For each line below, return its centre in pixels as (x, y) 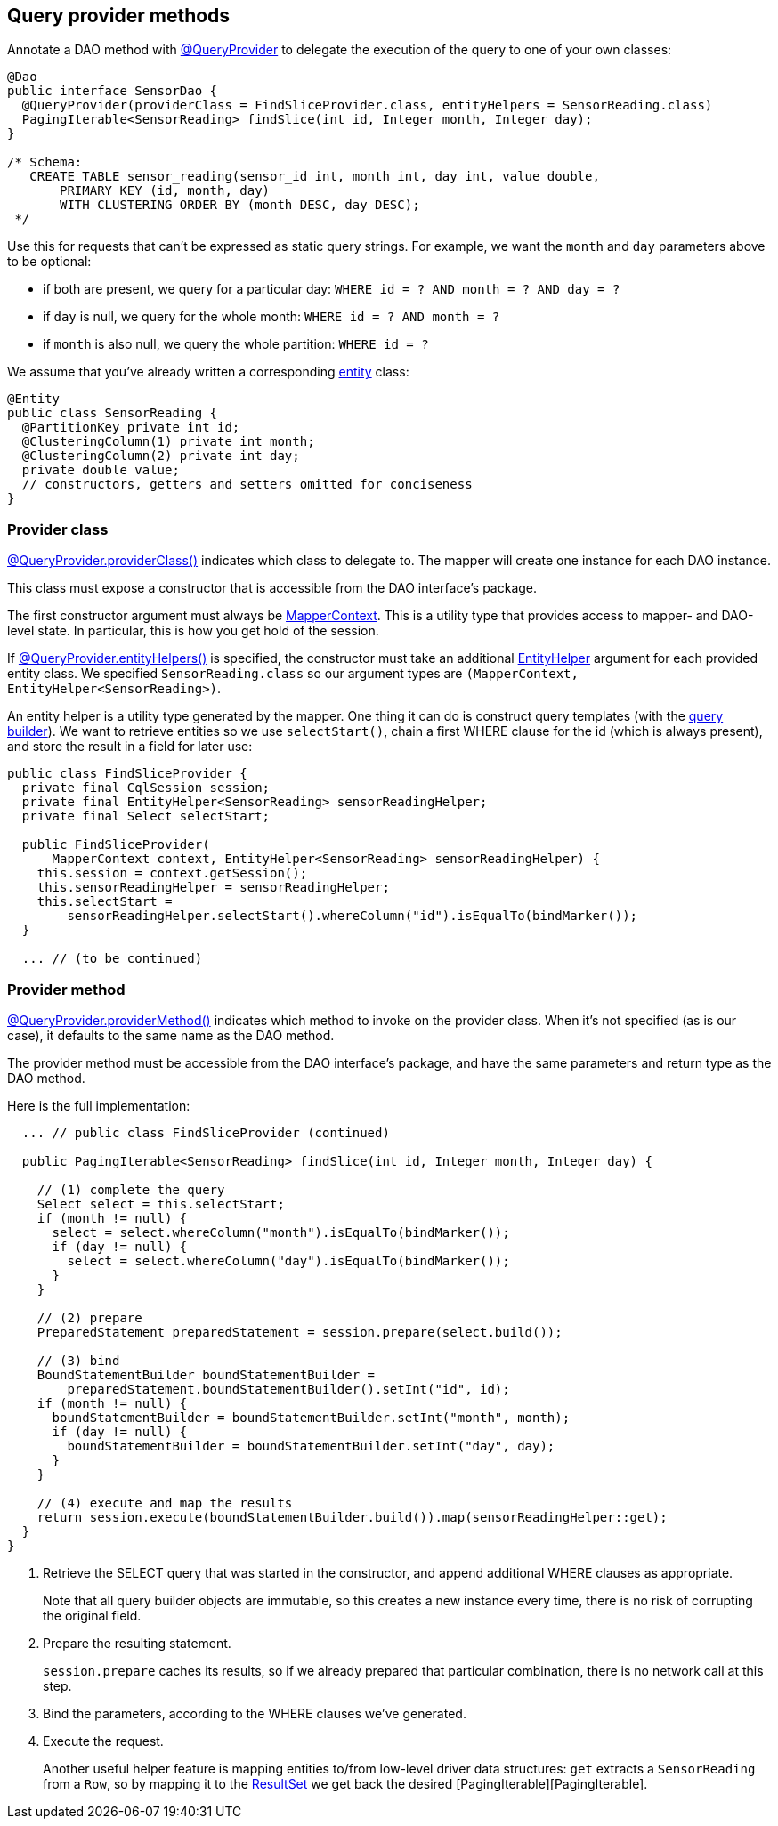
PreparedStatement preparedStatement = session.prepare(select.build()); (300, 1332)
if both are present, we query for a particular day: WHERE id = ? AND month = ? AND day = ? (332, 289)
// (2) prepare (89, 1317)
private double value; (101, 470)
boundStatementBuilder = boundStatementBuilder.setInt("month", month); (311, 1417)
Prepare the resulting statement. (137, 1643)
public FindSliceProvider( (116, 845)
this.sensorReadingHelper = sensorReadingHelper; (213, 888)
